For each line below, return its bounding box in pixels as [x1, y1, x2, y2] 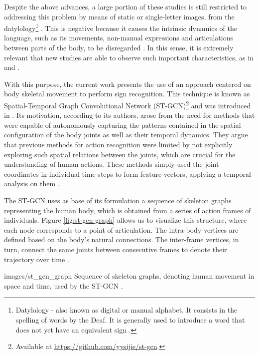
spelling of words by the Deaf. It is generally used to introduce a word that [15, 314, 245, 325]
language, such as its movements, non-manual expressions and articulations [4, 32, 233, 43]
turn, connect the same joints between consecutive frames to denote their [4, 244, 227, 254]
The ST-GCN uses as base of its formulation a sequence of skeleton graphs [4, 195, 232, 205]
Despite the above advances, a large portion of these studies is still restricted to [4, 1, 247, 11]
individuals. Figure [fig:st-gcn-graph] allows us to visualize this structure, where [4, 215, 247, 225]
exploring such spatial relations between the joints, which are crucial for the [4, 149, 236, 159]
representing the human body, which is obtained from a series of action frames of [4, 205, 251, 215]
